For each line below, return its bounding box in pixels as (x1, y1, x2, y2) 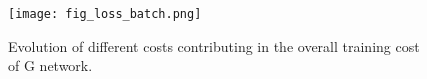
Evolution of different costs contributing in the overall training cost (8, 35, 420, 56)
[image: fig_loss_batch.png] (8, 7, 202, 21)
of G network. (8, 55, 93, 76)
